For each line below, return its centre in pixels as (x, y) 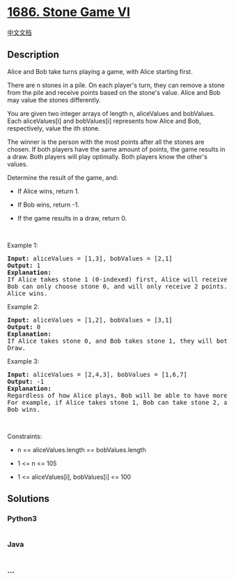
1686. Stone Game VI (69, 12)
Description (33, 55)
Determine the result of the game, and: (63, 177)
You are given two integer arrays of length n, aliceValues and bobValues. (111, 113)
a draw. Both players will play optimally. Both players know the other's (107, 156)
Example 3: (23, 361)
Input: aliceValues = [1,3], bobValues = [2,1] (90, 258)
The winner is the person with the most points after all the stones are (106, 142)
